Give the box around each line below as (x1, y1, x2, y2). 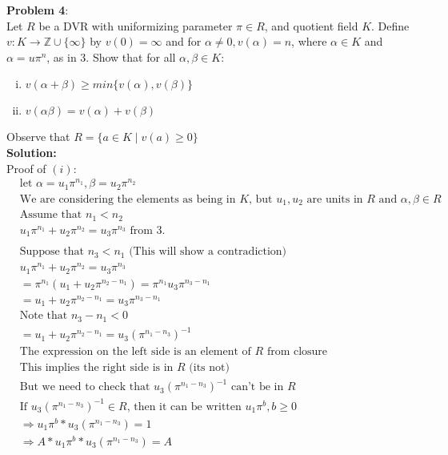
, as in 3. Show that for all (46, 48, 176, 65)
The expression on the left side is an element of (19, 345, 251, 357)
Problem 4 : (6, 2, 69, 18)
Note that (19, 310, 68, 322)
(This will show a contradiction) (129, 246, 287, 258)
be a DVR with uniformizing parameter (38, 17, 233, 34)
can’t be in (230, 381, 284, 393)
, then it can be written (126, 401, 242, 413)
